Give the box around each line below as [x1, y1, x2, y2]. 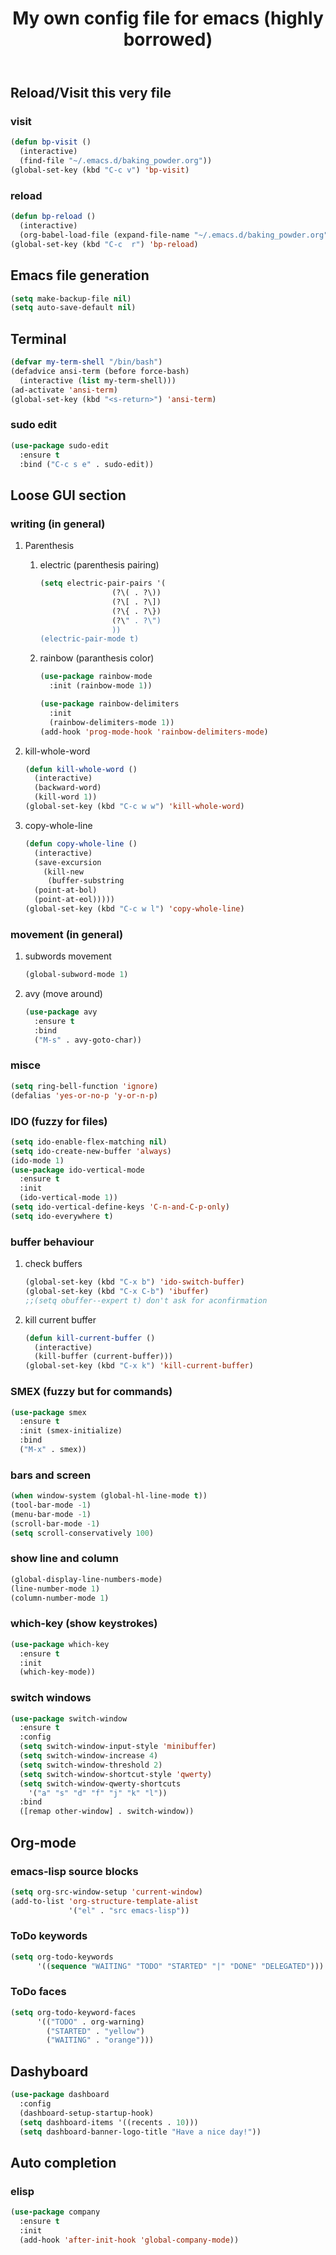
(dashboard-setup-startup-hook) [19, 2108, 155, 2118]
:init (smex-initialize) [19, 1426, 123, 1436]
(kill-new [43, 867, 84, 877]
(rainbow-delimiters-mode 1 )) [48, 717, 175, 727]
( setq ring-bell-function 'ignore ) [10, 1081, 159, 1091]
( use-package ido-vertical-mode [10, 1165, 145, 1175]
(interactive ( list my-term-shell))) [19, 375, 177, 386]
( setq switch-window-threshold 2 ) [19, 1760, 163, 1770]
